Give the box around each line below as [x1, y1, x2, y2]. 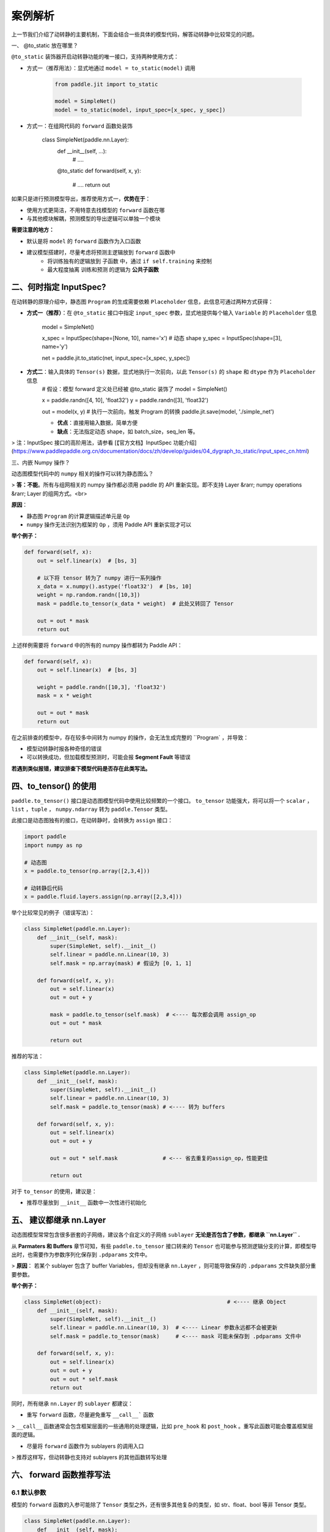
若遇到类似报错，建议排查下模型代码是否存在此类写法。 [11, 765, 151, 772]
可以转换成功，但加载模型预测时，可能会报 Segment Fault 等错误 [26, 754, 191, 761]
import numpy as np [24, 841, 82, 849]
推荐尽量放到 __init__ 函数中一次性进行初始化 [26, 1199, 147, 1207]
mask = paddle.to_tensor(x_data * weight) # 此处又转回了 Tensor [37, 600, 234, 607]
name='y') [42, 343, 68, 351]
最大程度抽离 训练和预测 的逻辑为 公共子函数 [47, 265, 159, 273]
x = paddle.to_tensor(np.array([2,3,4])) [24, 868, 150, 874]
